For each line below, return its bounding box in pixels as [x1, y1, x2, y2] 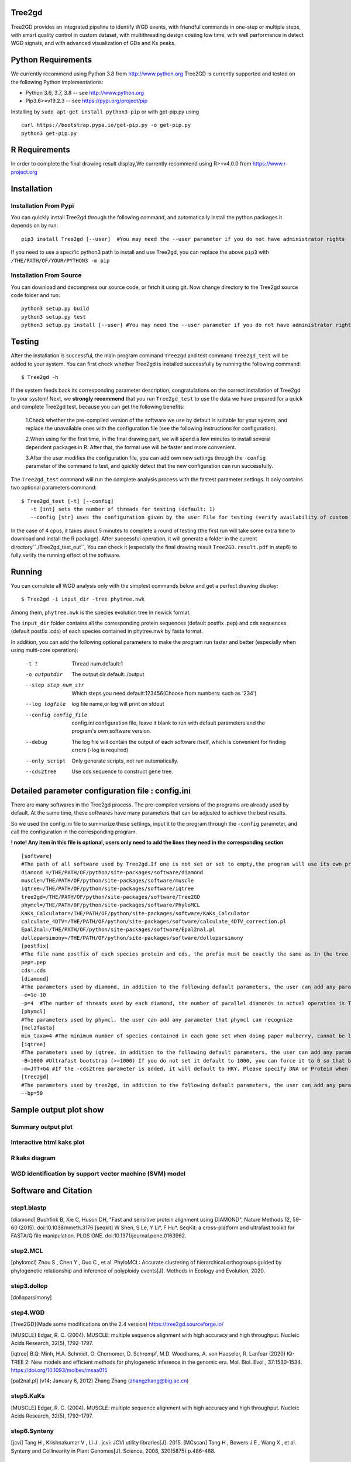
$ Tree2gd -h [21, 374, 58, 380]
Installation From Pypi [11, 202, 74, 210]
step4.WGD [11, 1308, 45, 1316]
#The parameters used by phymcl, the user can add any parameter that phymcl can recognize [21, 1016, 292, 1023]
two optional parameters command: [11, 484, 97, 491]
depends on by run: [11, 222, 58, 229]
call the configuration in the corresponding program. [11, 828, 137, 835]
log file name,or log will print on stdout [71, 701, 164, 708]
